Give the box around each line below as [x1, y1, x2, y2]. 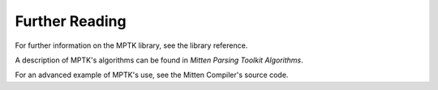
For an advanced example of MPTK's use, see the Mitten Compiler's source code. [15, 70, 289, 80]
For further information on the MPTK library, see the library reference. [15, 41, 248, 50]
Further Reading [15, 12, 127, 30]
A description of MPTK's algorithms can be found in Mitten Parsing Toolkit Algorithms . [15, 55, 303, 65]
